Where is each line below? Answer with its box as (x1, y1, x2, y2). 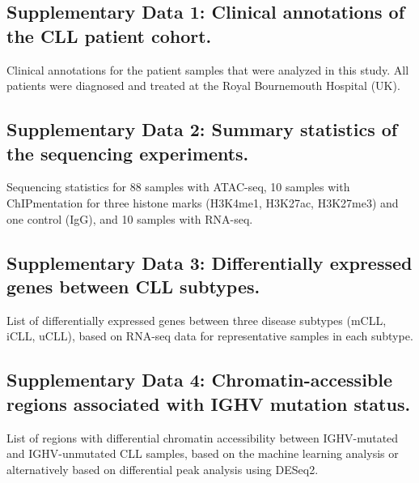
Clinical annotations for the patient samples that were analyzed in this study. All (6, 61, 409, 78)
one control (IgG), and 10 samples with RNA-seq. (6, 210, 253, 227)
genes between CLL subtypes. (6, 273, 260, 298)
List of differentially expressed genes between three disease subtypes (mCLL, (6, 311, 387, 328)
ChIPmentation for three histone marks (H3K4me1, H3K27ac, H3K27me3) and (6, 194, 399, 211)
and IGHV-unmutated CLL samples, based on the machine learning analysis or (6, 445, 399, 462)
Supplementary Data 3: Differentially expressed (6, 250, 413, 275)
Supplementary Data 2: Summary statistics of (6, 117, 398, 142)
